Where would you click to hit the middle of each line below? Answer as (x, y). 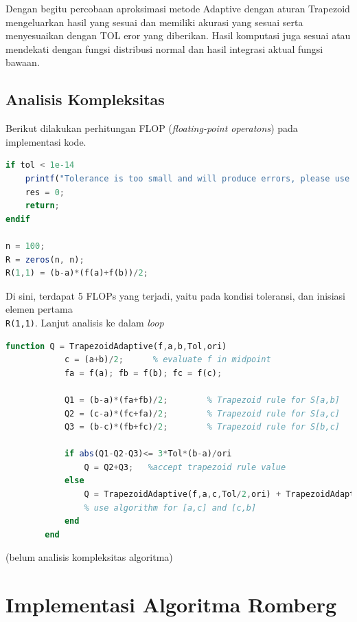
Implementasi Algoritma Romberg (171, 604)
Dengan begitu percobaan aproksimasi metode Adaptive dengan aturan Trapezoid (178, 8)
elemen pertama (39, 309)
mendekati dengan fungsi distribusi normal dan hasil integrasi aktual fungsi (164, 48)
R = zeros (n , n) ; (45, 259)
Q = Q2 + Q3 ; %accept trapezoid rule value (185, 467)
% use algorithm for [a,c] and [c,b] (170, 508)
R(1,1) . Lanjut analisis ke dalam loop (85, 322)
